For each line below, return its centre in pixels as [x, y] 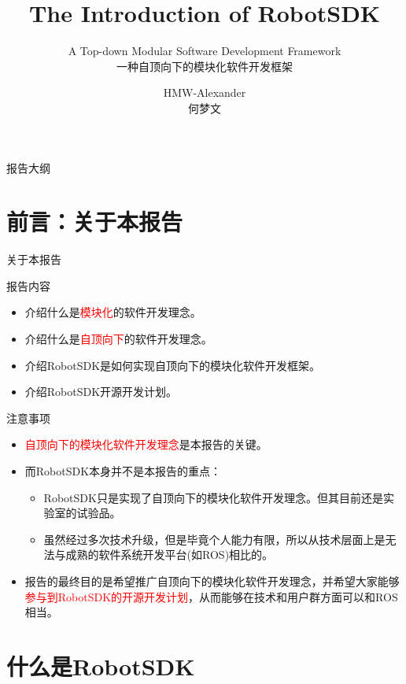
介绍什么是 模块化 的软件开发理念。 [113, 312]
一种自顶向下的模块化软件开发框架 [205, 66]
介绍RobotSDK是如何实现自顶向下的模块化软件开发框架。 [173, 365]
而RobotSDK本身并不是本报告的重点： [123, 470]
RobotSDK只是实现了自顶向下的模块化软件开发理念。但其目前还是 [213, 497]
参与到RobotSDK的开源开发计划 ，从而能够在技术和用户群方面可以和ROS [211, 596]
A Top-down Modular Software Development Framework [205, 51]
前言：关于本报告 [95, 222]
